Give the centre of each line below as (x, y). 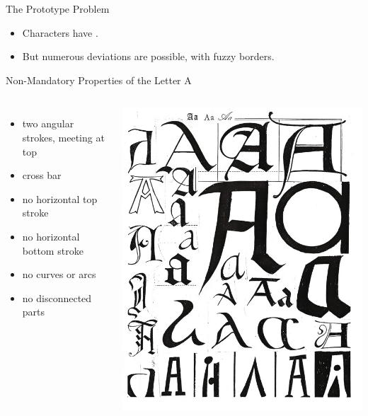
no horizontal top (60, 198)
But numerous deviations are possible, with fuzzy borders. (148, 56)
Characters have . (60, 32)
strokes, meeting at (63, 137)
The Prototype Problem (58, 8)
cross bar (42, 175)
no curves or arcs (59, 274)
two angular (48, 123)
